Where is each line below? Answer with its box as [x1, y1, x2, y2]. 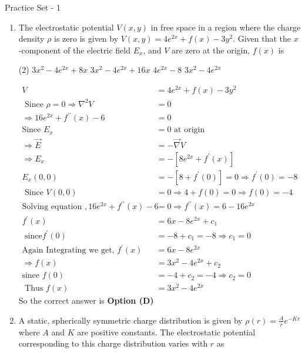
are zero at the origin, [172, 43, 250, 56]
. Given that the [233, 32, 291, 45]
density [18, 32, 45, 45]
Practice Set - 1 [5, 1, 61, 13]
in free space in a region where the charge [150, 21, 301, 33]
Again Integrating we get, [22, 246, 115, 255]
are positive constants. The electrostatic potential [77, 325, 256, 338]
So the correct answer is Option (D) [18, 294, 154, 307]
